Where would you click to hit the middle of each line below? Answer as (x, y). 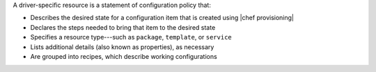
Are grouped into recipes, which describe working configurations (124, 56)
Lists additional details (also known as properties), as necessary (122, 47)
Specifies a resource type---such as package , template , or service (131, 37)
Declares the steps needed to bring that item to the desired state (123, 27)
